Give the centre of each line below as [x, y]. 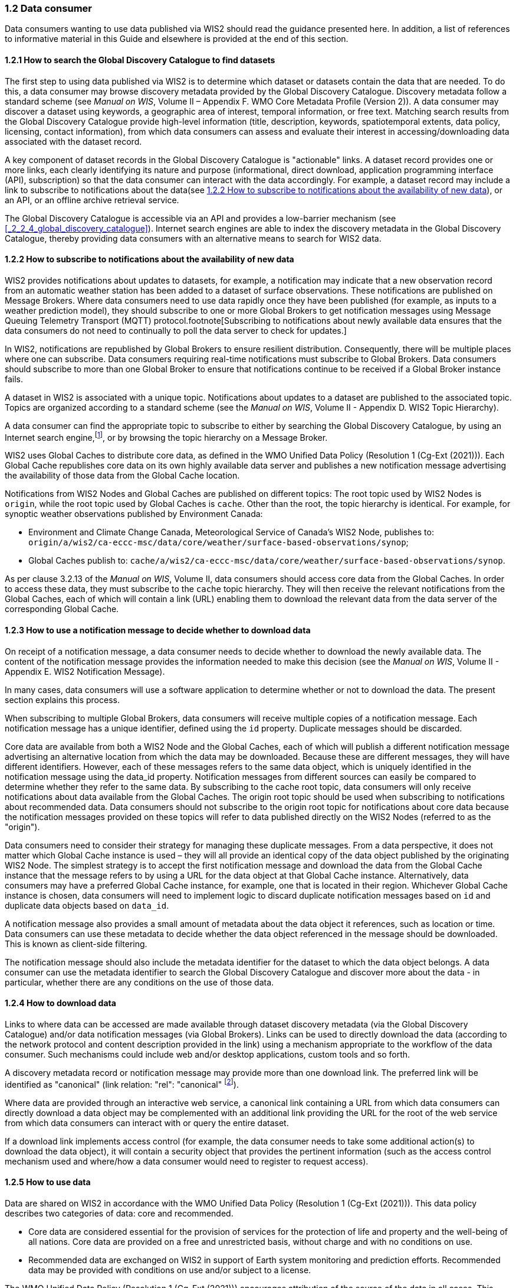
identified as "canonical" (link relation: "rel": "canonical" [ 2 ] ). [122, 1083]
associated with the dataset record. [73, 141]
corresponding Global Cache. [62, 609]
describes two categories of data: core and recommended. [119, 1213]
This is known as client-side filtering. [76, 944]
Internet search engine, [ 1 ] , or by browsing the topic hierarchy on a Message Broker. [166, 436]
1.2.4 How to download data [60, 1003]
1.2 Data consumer [48, 8]
